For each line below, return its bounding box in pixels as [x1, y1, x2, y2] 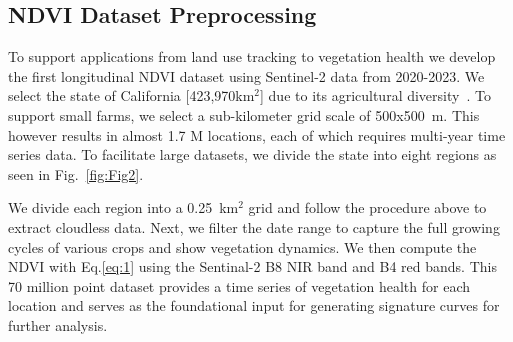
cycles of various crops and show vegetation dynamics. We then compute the [8, 236, 477, 257]
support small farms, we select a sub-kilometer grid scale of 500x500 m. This [8, 104, 480, 125]
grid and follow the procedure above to [248, 197, 487, 218]
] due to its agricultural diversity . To [260, 85, 491, 106]
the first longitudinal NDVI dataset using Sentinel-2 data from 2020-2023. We [8, 65, 485, 86]
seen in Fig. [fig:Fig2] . [8, 163, 144, 184]
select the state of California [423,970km [8, 85, 255, 106]
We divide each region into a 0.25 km [8, 197, 239, 218]
